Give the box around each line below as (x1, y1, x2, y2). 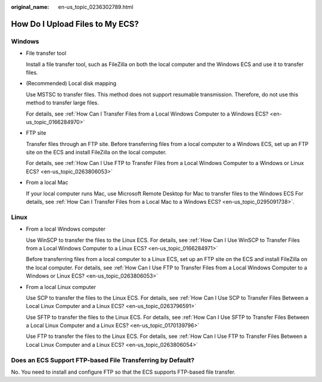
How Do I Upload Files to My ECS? (11, 18, 140, 29)
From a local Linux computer (26, 283, 97, 290)
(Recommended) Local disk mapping (26, 80, 116, 87)
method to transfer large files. (26, 99, 100, 107)
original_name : (11, 4, 49, 10)
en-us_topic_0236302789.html (58, 4, 134, 10)
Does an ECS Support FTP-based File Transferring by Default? (11, 356, 195, 364)
